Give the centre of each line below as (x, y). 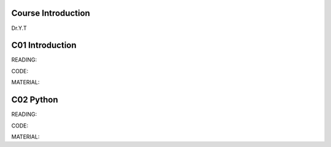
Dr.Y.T (19, 28)
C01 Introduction (44, 45)
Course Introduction (51, 13)
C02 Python (35, 100)
